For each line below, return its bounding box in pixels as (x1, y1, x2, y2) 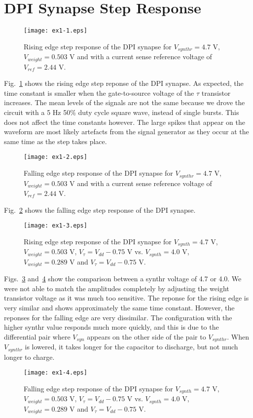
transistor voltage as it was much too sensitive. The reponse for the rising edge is (4, 293, 249, 303)
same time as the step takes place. (4, 136, 107, 146)
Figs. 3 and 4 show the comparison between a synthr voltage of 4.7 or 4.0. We (4, 273, 242, 284)
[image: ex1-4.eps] (24, 369, 87, 377)
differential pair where (4, 331, 71, 342)
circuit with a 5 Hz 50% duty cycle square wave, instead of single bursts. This (4, 107, 239, 117)
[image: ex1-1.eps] (24, 27, 87, 35)
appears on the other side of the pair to (87, 331, 206, 342)
